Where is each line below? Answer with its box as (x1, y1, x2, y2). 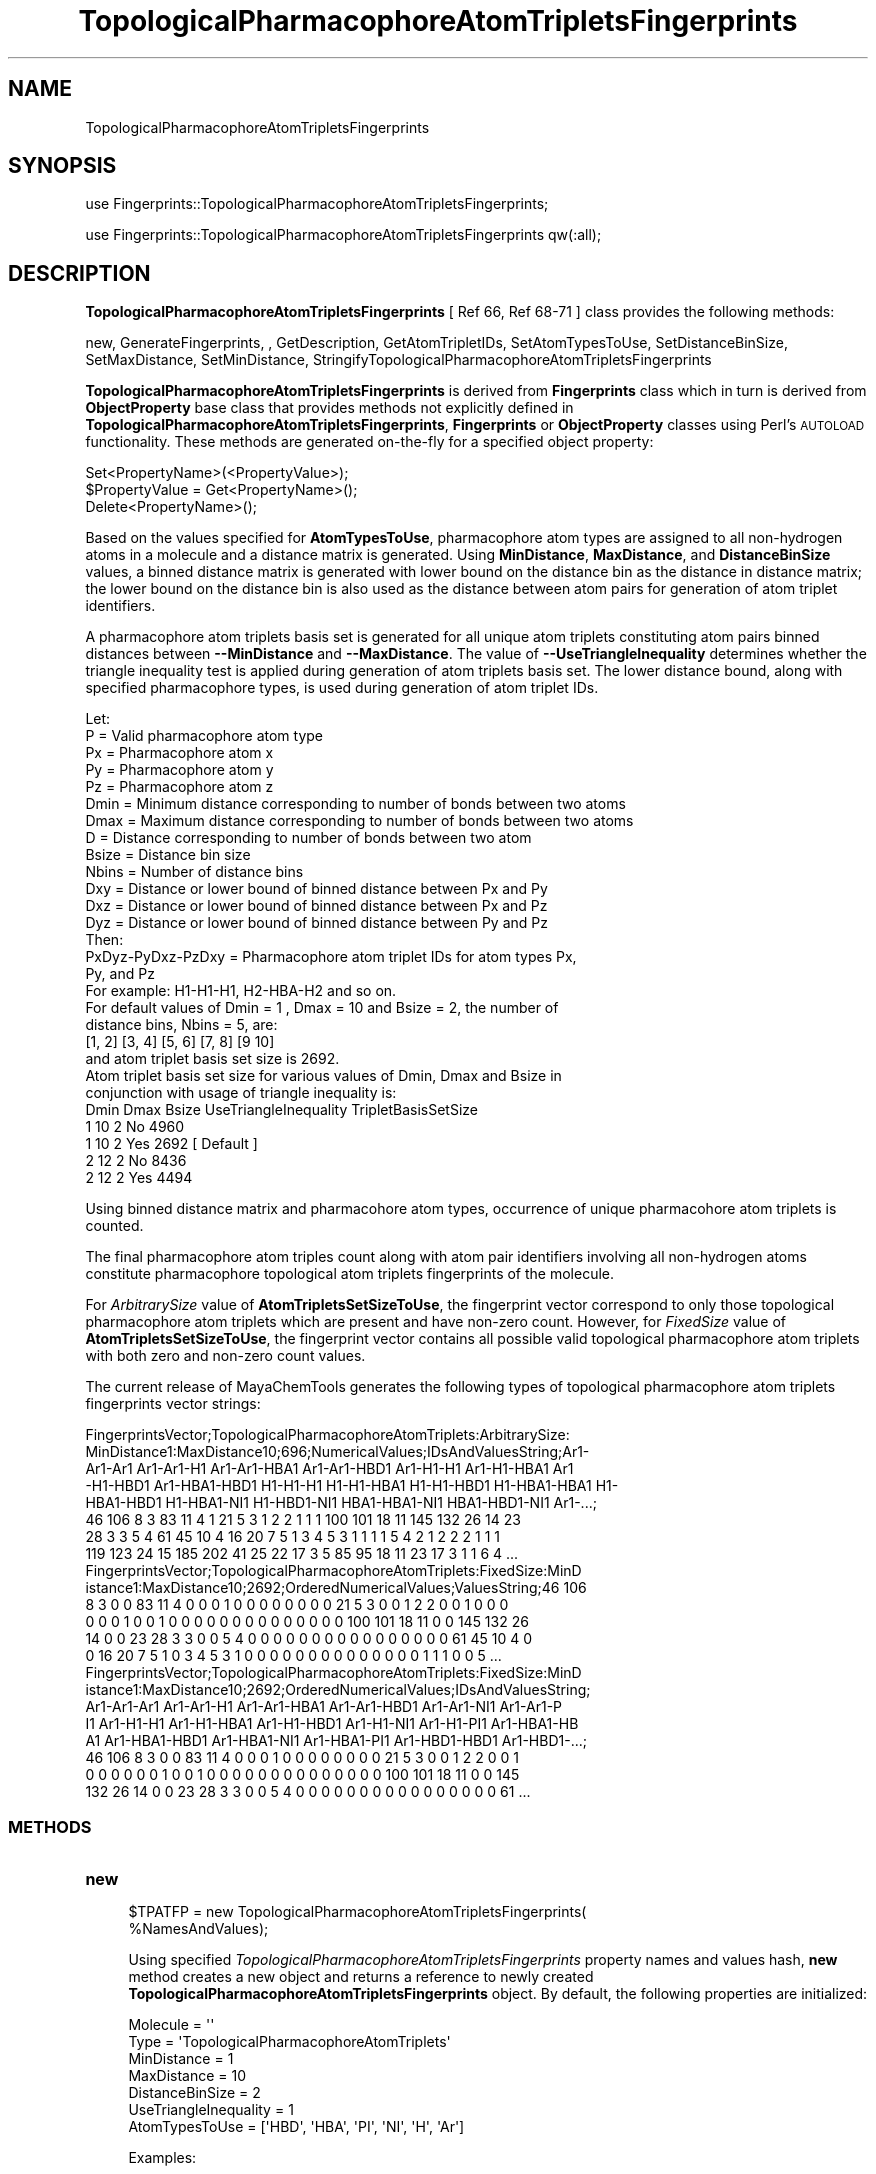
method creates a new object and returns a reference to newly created (128, 1968, 594, 1986)
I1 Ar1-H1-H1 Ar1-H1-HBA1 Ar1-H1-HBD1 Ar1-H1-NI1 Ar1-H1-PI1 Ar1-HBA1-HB (85, 1715, 579, 1733)
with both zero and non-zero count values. (85, 1347, 366, 1365)
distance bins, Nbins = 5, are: (85, 1016, 278, 1034)
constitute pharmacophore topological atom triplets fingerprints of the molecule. (85, 1265, 615, 1283)
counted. (85, 1217, 144, 1235)
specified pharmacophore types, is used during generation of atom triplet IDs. (85, 679, 599, 697)
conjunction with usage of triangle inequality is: (85, 1084, 397, 1102)
